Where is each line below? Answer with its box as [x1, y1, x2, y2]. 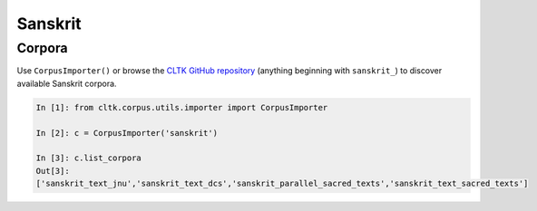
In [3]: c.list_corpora [35, 153, 142, 163]
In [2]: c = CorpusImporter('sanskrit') [35, 128, 218, 138]
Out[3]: [35, 166, 70, 176]
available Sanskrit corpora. [16, 78, 117, 89]
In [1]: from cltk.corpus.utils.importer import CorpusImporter [35, 102, 328, 112]
